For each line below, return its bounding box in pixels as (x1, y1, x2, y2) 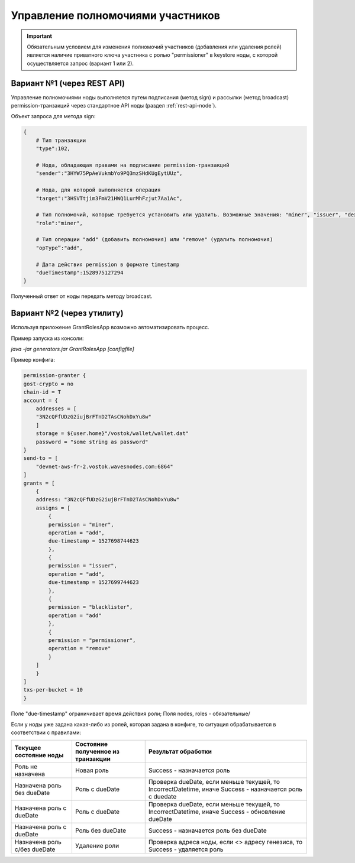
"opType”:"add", (35, 244, 83, 251)
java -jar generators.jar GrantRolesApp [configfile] (11, 346, 134, 353)
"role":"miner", (35, 219, 83, 226)
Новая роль (75, 766, 109, 774)
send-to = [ (23, 455, 59, 462)
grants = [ (23, 479, 55, 486)
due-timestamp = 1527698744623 (48, 538, 139, 544)
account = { (23, 397, 59, 404)
